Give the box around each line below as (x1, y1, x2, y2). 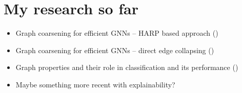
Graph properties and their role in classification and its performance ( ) (15, 62, 238, 73)
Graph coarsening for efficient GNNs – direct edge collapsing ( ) (15, 44, 214, 55)
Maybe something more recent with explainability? (15, 79, 175, 89)
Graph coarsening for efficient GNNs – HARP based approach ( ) (15, 28, 218, 38)
